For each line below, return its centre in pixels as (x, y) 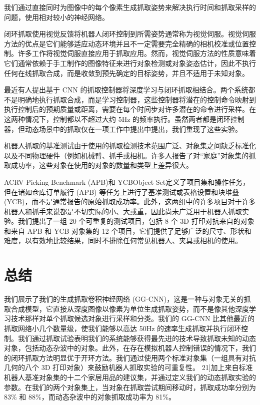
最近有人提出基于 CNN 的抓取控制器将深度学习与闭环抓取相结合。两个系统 (126, 90)
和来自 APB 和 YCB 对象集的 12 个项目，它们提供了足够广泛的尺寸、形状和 (128, 230)
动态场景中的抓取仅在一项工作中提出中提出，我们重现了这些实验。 (133, 129)
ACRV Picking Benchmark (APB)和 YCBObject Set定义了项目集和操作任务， (127, 182)
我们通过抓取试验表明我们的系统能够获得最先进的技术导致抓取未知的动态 (137, 338)
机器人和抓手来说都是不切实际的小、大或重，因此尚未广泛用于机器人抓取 (123, 211)
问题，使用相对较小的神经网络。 (56, 17)
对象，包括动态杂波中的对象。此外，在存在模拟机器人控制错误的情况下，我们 (130, 348)
